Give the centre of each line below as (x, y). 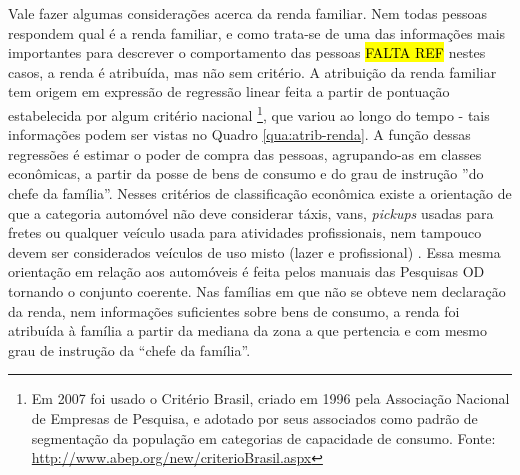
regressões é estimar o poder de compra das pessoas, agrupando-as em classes (245, 153)
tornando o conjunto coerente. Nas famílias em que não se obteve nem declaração (257, 290)
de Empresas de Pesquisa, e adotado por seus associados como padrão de (254, 417)
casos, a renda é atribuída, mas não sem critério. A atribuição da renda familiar (252, 71)
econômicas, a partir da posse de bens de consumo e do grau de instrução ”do (246, 173)
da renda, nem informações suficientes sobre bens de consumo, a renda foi (234, 310)
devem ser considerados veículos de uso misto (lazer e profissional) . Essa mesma (254, 251)
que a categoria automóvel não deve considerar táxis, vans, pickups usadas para (251, 212)
